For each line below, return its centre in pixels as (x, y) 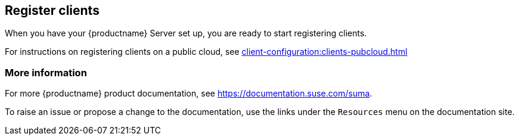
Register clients (52, 10)
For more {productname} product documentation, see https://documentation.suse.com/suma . (189, 94)
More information (46, 72)
